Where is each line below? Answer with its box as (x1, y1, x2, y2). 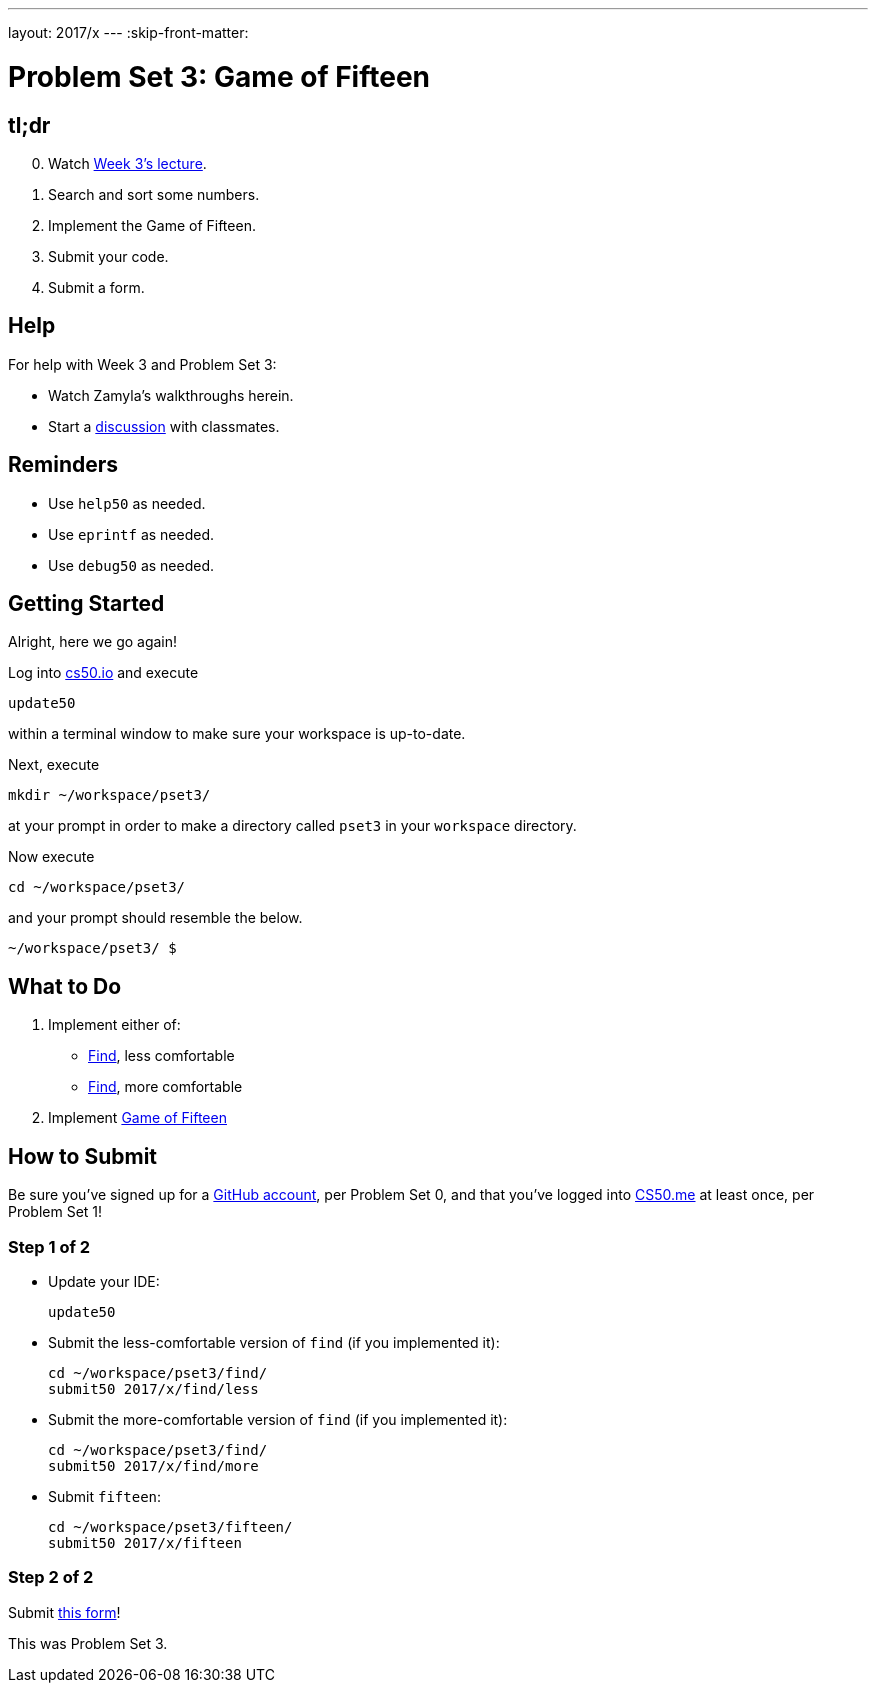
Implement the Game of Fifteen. (48, 216, 256, 234)
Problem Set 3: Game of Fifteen (8, 59, 430, 94)
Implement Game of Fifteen (48, 1109, 227, 1127)
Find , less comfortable (88, 1047, 235, 1065)
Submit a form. (48, 278, 145, 296)
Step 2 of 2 (8, 1567, 94, 1588)
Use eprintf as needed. (48, 525, 214, 543)
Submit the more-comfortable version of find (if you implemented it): (48, 1410, 508, 1428)
